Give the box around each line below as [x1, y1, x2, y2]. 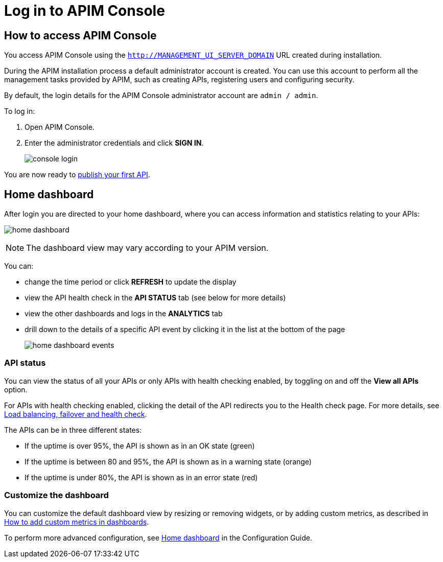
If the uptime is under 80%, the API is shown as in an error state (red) [25, 473, 258, 482]
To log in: [4, 107, 35, 116]
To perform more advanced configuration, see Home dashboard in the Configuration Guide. [4, 533, 313, 542]
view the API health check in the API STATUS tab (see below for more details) [25, 293, 286, 302]
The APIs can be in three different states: [4, 425, 142, 434]
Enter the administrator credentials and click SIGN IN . [25, 138, 204, 148]
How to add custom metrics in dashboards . [4, 517, 149, 526]
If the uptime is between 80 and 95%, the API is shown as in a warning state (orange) [25, 457, 312, 466]
